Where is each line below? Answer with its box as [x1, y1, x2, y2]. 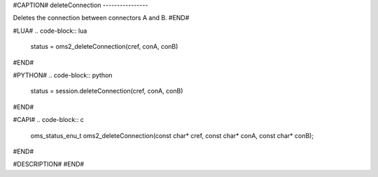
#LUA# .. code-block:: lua [13, 26, 87, 35]
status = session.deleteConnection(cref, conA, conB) [30, 87, 183, 95]
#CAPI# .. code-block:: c [13, 116, 84, 124]
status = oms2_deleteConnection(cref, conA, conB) [30, 43, 178, 51]
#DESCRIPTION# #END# [13, 160, 84, 169]
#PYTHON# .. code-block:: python [13, 70, 113, 79]
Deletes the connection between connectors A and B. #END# [13, 14, 190, 22]
